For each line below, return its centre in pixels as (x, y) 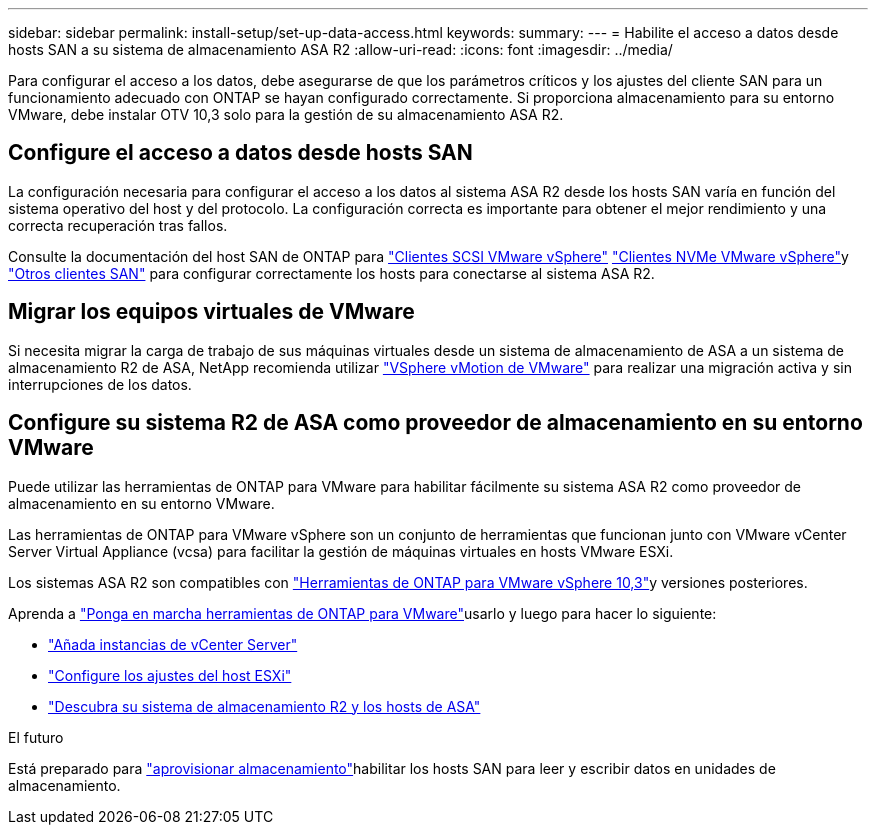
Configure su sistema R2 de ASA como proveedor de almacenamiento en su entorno (435, 423)
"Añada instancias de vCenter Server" (173, 644)
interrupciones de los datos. (100, 384)
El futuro (36, 737)
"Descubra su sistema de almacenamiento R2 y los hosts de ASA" (264, 706)
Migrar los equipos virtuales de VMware (211, 312)
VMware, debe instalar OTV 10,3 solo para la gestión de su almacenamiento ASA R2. (286, 114)
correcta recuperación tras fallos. (118, 225)
